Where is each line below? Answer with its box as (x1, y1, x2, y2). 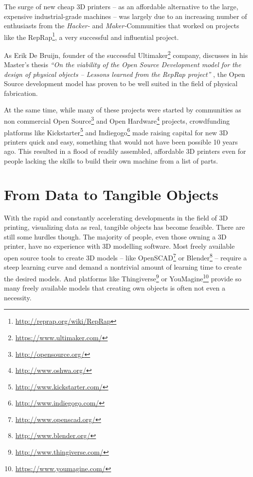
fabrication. (4, 88, 38, 98)
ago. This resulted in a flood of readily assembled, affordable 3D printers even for (4, 146, 246, 156)
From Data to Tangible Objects (4, 184, 218, 204)
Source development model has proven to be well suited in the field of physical (4, 78, 238, 89)
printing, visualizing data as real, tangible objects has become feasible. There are (4, 222, 245, 232)
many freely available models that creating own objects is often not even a (4, 283, 225, 293)
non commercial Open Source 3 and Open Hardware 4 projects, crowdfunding (4, 114, 230, 126)
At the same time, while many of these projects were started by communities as (4, 104, 241, 114)
